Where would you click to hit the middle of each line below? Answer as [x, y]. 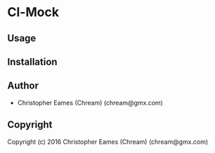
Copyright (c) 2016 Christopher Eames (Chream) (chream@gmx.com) [108, 142]
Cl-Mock [33, 12]
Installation [32, 61]
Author [23, 86]
